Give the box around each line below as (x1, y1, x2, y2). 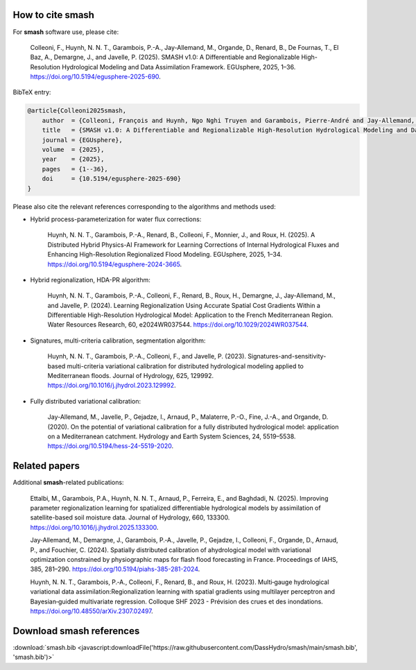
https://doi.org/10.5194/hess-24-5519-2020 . (47, 442, 174, 450)
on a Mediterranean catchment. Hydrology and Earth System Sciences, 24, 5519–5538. (47, 432, 296, 440)
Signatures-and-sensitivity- (247, 352, 327, 361)
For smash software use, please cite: (12, 28, 119, 36)
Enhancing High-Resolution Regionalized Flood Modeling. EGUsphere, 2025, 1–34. (47, 250, 282, 259)
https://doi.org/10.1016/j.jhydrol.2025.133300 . (30, 523, 159, 531)
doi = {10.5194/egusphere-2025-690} (42, 175, 182, 183)
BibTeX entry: (12, 88, 51, 96)
